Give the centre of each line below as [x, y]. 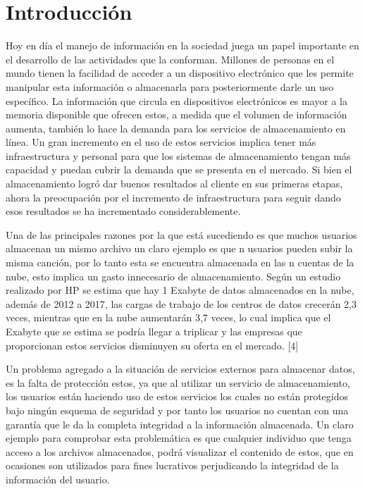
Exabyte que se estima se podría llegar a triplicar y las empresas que [154, 331]
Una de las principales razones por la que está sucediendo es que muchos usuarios [181, 234]
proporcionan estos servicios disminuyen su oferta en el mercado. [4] [152, 345]
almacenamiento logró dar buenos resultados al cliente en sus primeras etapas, [174, 184]
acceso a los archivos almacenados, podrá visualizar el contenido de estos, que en [180, 451]
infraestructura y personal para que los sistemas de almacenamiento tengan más [178, 155]
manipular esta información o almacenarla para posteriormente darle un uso [170, 86]
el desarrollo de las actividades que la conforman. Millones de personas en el [170, 59]
